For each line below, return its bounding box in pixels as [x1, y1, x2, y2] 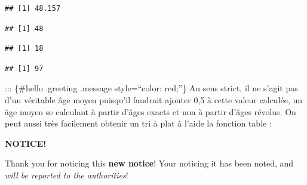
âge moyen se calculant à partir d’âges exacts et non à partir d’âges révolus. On [5, 105, 296, 118]
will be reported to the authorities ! [5, 168, 128, 181]
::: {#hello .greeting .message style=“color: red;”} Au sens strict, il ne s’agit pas [5, 82, 298, 94]
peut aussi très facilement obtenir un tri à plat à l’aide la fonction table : [5, 117, 272, 129]
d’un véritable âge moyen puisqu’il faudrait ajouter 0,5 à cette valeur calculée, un [5, 93, 303, 106]
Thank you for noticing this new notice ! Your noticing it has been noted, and [5, 157, 294, 169]
